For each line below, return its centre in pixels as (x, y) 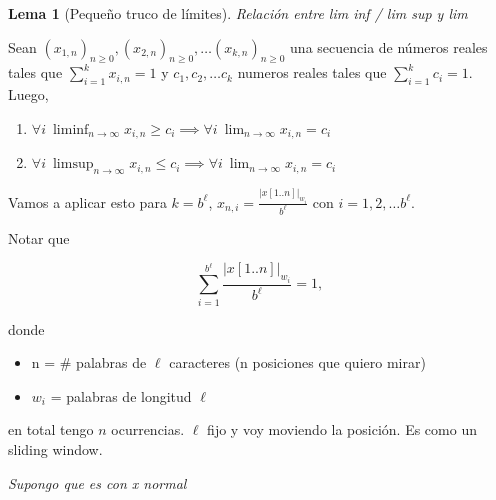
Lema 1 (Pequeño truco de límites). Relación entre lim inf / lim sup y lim (238, 13)
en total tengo (51, 429)
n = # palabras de (89, 362)
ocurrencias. (148, 429)
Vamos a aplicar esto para (87, 201)
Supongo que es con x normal (97, 482)
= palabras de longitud (121, 395)
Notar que (39, 237)
